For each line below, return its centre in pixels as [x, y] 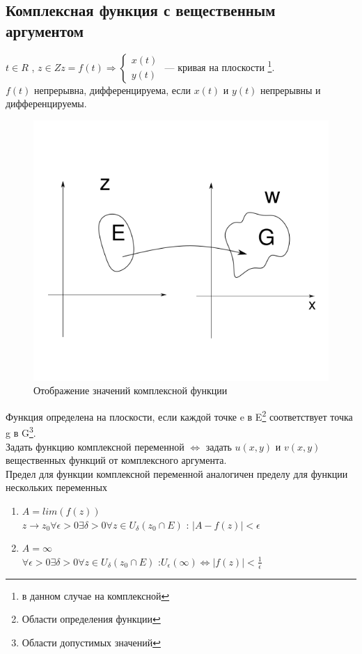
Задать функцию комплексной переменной [95, 446]
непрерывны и [291, 89]
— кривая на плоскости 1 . [220, 65]
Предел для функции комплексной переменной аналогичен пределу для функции [177, 473]
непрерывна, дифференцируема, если [112, 89]
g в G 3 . [21, 431]
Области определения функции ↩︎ [91, 619]
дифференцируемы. [46, 103]
